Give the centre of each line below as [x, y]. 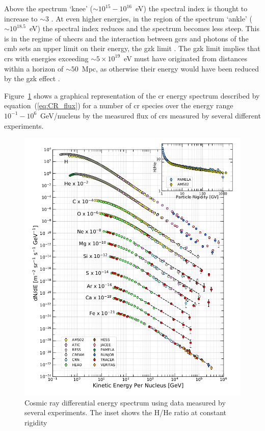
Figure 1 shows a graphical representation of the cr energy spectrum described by [132, 95]
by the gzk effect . [32, 78]
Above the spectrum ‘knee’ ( [48, 8]
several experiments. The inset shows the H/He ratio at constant [126, 412]
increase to [21, 18]
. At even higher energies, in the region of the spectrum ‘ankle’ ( [152, 18]
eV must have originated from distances [185, 58]
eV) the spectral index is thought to [192, 8]
